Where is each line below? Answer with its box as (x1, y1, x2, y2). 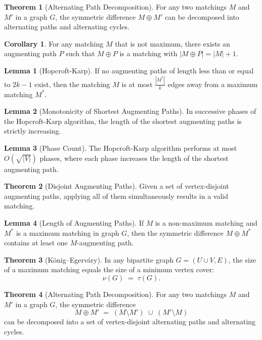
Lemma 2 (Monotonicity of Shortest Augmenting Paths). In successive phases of (4, 106, 256, 116)
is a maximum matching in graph (16, 227, 119, 238)
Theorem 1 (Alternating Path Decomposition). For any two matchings (4, 2, 227, 12)
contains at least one (4, 237, 68, 248)
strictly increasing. (4, 125, 61, 136)
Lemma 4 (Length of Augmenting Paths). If (4, 218, 144, 228)
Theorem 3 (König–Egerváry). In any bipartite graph (4, 254, 174, 265)
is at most (121, 78, 153, 89)
